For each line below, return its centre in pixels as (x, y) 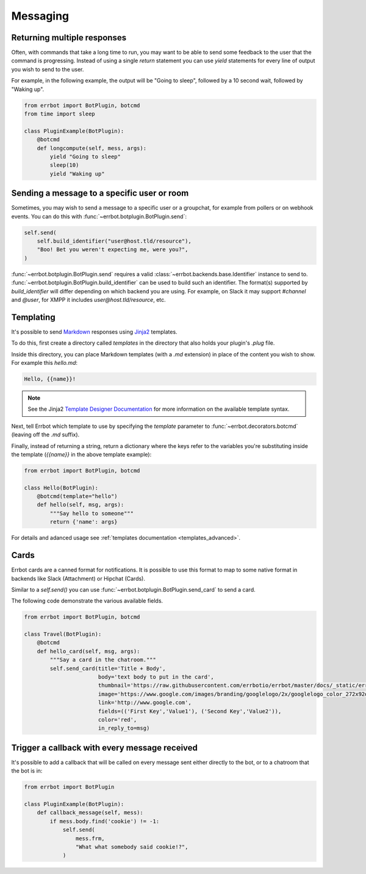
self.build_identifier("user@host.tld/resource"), (114, 241)
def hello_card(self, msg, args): (88, 651)
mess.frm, (90, 838)
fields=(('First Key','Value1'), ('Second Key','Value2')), (190, 711)
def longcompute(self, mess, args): (91, 148)
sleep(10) (64, 165)
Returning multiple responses (69, 38)
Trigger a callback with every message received (105, 748)
